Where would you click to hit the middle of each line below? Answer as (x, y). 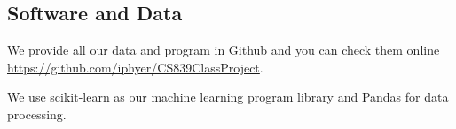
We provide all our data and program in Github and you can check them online (224, 50)
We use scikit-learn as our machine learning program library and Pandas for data (228, 97)
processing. (37, 114)
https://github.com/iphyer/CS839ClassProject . (135, 67)
